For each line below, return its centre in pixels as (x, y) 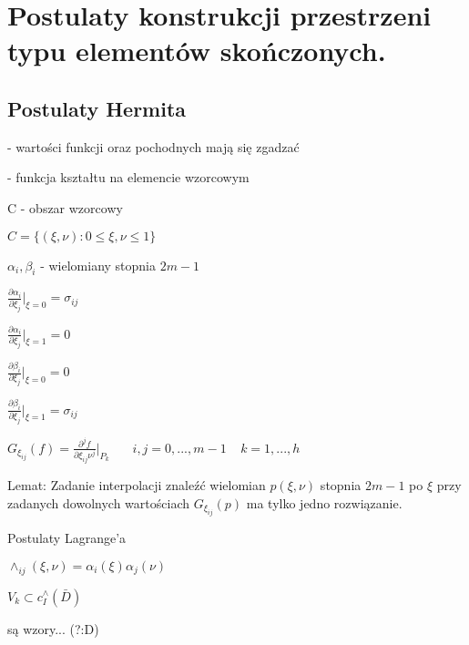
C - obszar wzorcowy (65, 207)
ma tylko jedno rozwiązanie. (324, 502)
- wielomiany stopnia (98, 265)
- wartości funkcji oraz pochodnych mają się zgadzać (153, 146)
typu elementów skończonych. (197, 51)
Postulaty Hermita (97, 108)
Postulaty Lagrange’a (67, 538)
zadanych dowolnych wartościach (98, 502)
